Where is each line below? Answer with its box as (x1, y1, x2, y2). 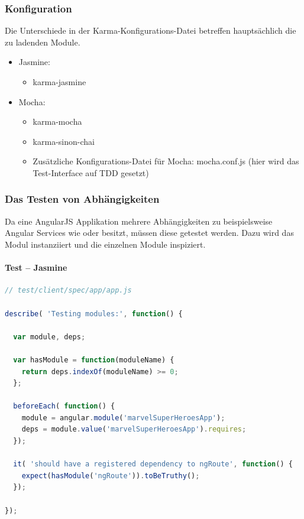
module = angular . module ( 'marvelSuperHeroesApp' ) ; (21, 413, 225, 422)
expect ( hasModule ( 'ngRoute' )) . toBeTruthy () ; (21, 471, 200, 480)
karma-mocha (33, 115, 82, 128)
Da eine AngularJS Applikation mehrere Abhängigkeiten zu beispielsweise (5, 215, 273, 227)
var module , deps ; (13, 332, 86, 341)
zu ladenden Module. (5, 35, 80, 48)
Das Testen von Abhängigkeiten (5, 192, 160, 206)
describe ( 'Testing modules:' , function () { (5, 309, 183, 318)
